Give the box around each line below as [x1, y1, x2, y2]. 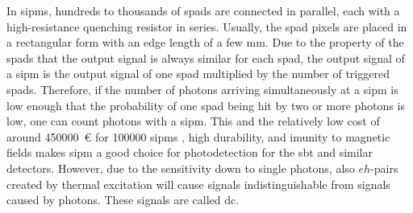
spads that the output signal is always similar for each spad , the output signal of [6, 49, 405, 66]
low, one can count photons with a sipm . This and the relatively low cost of [6, 113, 380, 129]
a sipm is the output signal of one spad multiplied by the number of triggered [6, 65, 390, 82]
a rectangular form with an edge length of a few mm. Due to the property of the [6, 34, 404, 51]
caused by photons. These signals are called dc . [6, 191, 240, 208]
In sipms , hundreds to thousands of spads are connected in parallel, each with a [6, 2, 400, 18]
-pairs [370, 159, 398, 176]
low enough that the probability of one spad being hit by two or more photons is [6, 96, 405, 113]
